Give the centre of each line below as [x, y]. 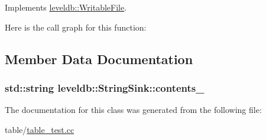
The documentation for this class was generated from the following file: [133, 110]
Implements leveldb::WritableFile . [66, 7]
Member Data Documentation [99, 59]
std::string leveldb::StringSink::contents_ [105, 87]
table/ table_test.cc [40, 129]
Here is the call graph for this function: [76, 27]
